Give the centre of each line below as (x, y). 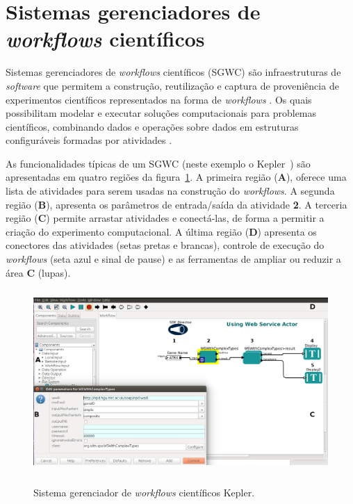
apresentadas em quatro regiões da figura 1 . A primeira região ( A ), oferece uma (176, 177)
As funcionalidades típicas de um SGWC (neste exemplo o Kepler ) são (158, 163)
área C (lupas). (38, 272)
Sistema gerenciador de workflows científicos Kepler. (144, 493)
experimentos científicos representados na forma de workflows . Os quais (159, 99)
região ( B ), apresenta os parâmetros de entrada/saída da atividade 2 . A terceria (176, 204)
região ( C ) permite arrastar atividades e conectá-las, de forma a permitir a (165, 218)
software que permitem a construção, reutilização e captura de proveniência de (172, 85)
